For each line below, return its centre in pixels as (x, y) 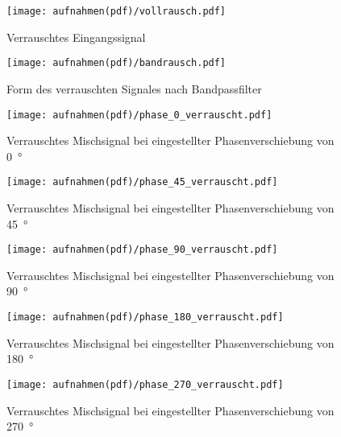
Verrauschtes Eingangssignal (76, 37)
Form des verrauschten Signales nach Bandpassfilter (134, 88)
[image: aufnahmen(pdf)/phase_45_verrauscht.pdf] (142, 182)
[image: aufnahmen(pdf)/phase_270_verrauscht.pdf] (145, 384)
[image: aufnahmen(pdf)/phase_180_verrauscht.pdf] (145, 317)
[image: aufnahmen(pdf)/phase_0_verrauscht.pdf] (139, 115)
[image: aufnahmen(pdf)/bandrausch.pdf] (116, 63)
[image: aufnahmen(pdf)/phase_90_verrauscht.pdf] (142, 250)
